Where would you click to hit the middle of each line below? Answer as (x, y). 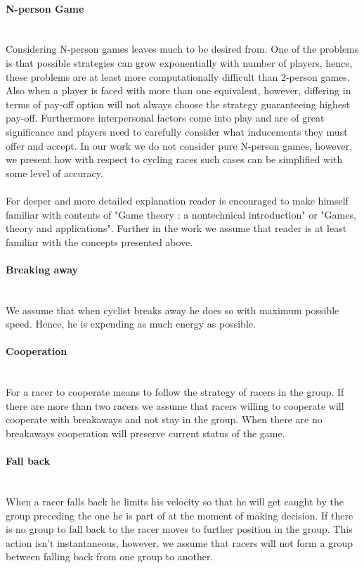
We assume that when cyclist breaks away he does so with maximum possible (173, 310)
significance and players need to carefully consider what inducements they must (177, 131)
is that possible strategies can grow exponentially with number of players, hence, (179, 62)
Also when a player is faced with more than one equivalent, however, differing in (178, 90)
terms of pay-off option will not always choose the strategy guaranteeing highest (178, 104)
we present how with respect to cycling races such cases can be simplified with (174, 159)
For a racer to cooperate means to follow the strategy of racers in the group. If (175, 392)
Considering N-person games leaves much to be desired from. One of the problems (182, 49)
